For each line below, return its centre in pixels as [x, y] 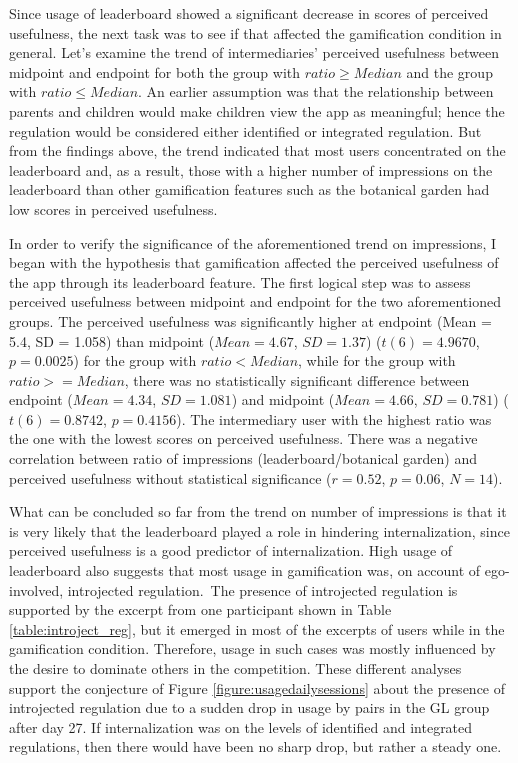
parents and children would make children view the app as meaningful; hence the [257, 110]
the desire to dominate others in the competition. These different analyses [235, 668]
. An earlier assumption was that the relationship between [316, 91]
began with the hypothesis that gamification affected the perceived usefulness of [254, 262]
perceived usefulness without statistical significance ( [170, 477]
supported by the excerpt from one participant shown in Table [200, 609]
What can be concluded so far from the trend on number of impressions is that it [258, 511]
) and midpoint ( [283, 399]
